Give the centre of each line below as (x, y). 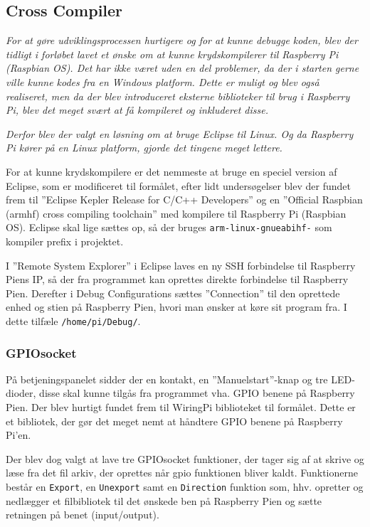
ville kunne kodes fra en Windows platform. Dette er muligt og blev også (163, 81)
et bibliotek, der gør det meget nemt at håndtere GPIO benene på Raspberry (174, 421)
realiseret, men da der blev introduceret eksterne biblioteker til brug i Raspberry (178, 96)
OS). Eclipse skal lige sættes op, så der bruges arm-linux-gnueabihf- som (169, 227)
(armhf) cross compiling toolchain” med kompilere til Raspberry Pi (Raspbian (176, 213)
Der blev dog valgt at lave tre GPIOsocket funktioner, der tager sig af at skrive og (185, 458)
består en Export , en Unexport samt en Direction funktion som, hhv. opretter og (185, 486)
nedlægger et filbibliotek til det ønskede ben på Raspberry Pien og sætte (164, 500)
